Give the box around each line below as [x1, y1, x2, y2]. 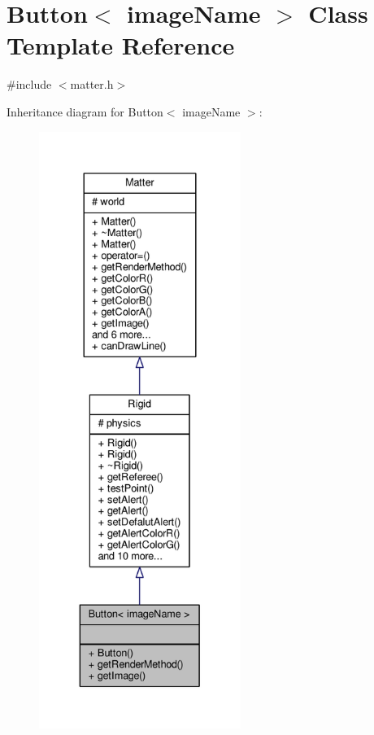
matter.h [70, 76, 114, 93]
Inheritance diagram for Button [7, 103, 163, 120]
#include [7, 76, 52, 93]
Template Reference [7, 28, 235, 62]
